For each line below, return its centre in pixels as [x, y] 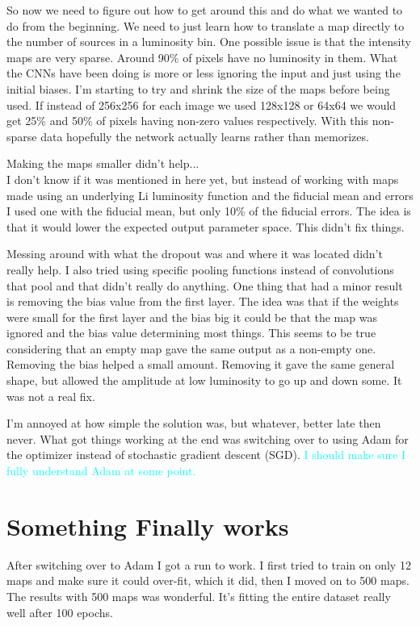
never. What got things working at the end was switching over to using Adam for [208, 438]
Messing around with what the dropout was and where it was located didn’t [195, 254]
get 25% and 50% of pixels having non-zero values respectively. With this [187, 121]
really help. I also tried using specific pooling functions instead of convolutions [200, 269]
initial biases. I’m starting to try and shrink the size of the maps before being [198, 88]
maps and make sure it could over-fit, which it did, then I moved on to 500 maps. [208, 580]
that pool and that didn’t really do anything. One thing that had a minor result [205, 285]
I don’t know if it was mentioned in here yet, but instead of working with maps [203, 179]
